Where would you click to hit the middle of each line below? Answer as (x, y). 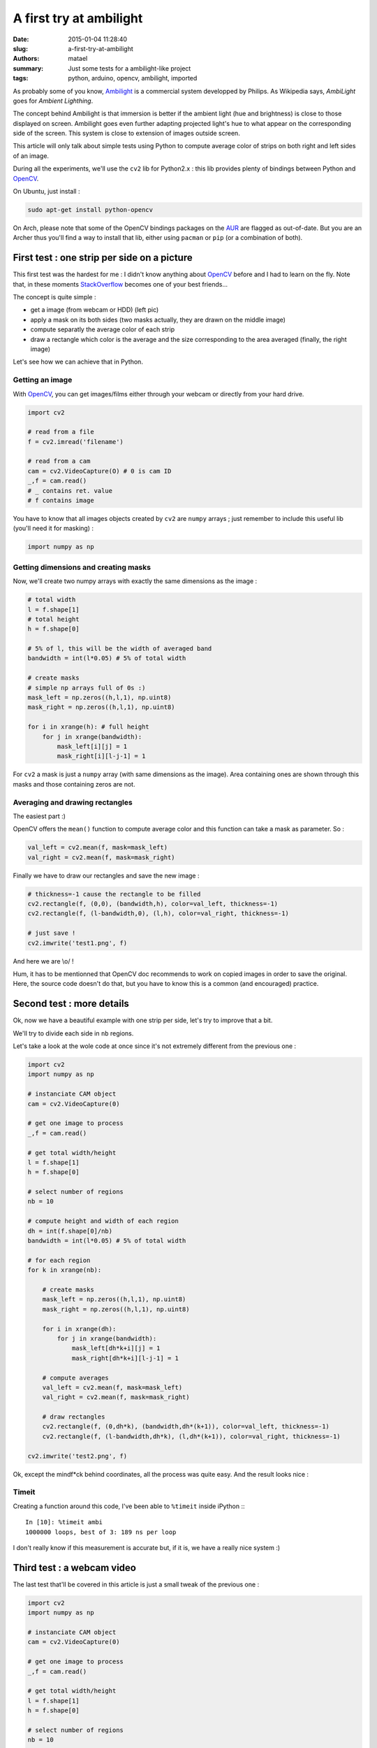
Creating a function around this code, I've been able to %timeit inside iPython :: (129, 1506)
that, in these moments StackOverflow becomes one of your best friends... (120, 284)
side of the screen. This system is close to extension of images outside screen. (126, 134)
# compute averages (76, 1378)
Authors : (26, 59)
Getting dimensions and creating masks (82, 567)
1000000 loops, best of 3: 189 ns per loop (101, 1532)
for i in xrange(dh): (79, 1329)
